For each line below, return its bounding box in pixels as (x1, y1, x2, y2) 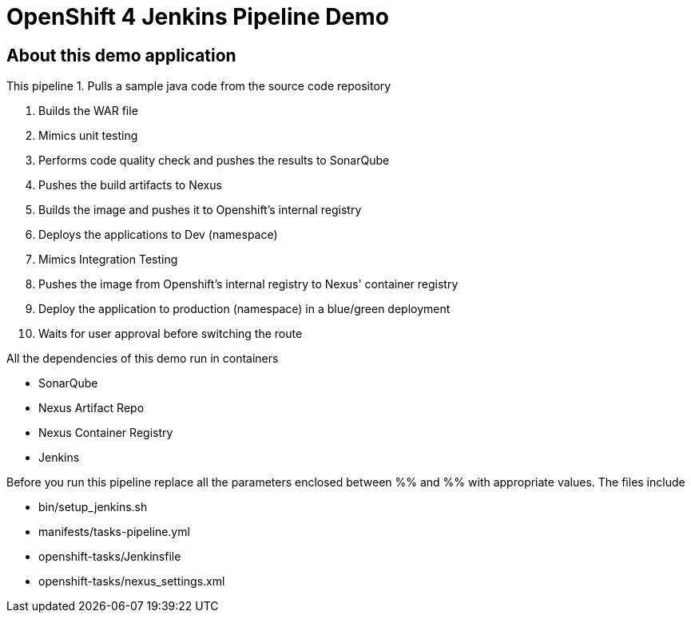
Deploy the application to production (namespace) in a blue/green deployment (38, 302, 451, 316)
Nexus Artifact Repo (38, 401, 145, 415)
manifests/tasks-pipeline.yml (38, 525, 190, 539)
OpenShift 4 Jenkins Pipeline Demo (6, 3, 389, 30)
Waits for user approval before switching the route (38, 327, 303, 341)
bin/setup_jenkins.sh (38, 500, 148, 514)
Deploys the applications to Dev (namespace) (38, 228, 278, 242)
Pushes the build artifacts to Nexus (38, 178, 222, 192)
